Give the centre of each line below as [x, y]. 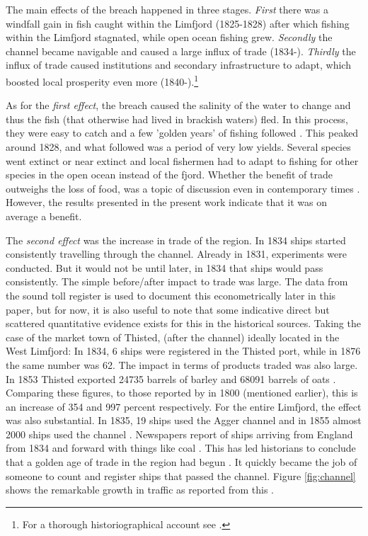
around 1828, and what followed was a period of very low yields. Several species [178, 147]
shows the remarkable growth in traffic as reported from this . [140, 490]
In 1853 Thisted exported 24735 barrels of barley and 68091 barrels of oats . [171, 378]
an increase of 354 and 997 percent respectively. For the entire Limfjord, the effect [184, 406]
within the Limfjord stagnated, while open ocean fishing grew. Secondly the [169, 37]
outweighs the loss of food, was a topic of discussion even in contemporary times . [183, 188]
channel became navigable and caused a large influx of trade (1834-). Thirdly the [181, 51]
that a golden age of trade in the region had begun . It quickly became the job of [182, 462]
